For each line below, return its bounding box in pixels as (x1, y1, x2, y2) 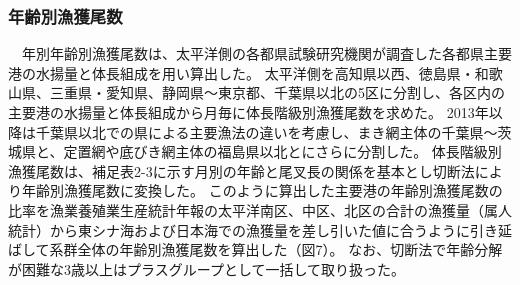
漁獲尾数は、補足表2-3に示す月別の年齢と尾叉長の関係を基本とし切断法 (8, 160, 475, 181)
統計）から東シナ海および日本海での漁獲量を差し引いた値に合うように (8, 219, 470, 240)
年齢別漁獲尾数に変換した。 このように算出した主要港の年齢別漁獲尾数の (21, 180, 503, 201)
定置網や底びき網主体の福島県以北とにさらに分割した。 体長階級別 (63, 141, 502, 162)
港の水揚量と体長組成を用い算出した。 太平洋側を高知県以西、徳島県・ (8, 62, 475, 83)
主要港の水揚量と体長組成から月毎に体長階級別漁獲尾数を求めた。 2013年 (8, 102, 489, 122)
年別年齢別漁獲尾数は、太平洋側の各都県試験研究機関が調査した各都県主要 (21, 43, 512, 64)
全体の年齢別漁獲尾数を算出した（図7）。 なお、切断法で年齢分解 (77, 239, 503, 260)
